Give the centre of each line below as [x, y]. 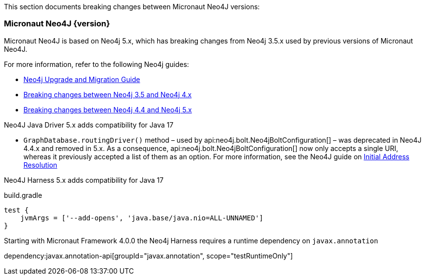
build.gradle [23, 195]
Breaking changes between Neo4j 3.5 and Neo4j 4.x [108, 94]
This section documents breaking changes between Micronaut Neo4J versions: [132, 7]
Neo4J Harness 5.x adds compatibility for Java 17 [84, 180]
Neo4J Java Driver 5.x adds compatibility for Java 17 [89, 125]
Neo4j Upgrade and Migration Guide [82, 79]
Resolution [41, 165]
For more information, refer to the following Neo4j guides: [96, 64]
